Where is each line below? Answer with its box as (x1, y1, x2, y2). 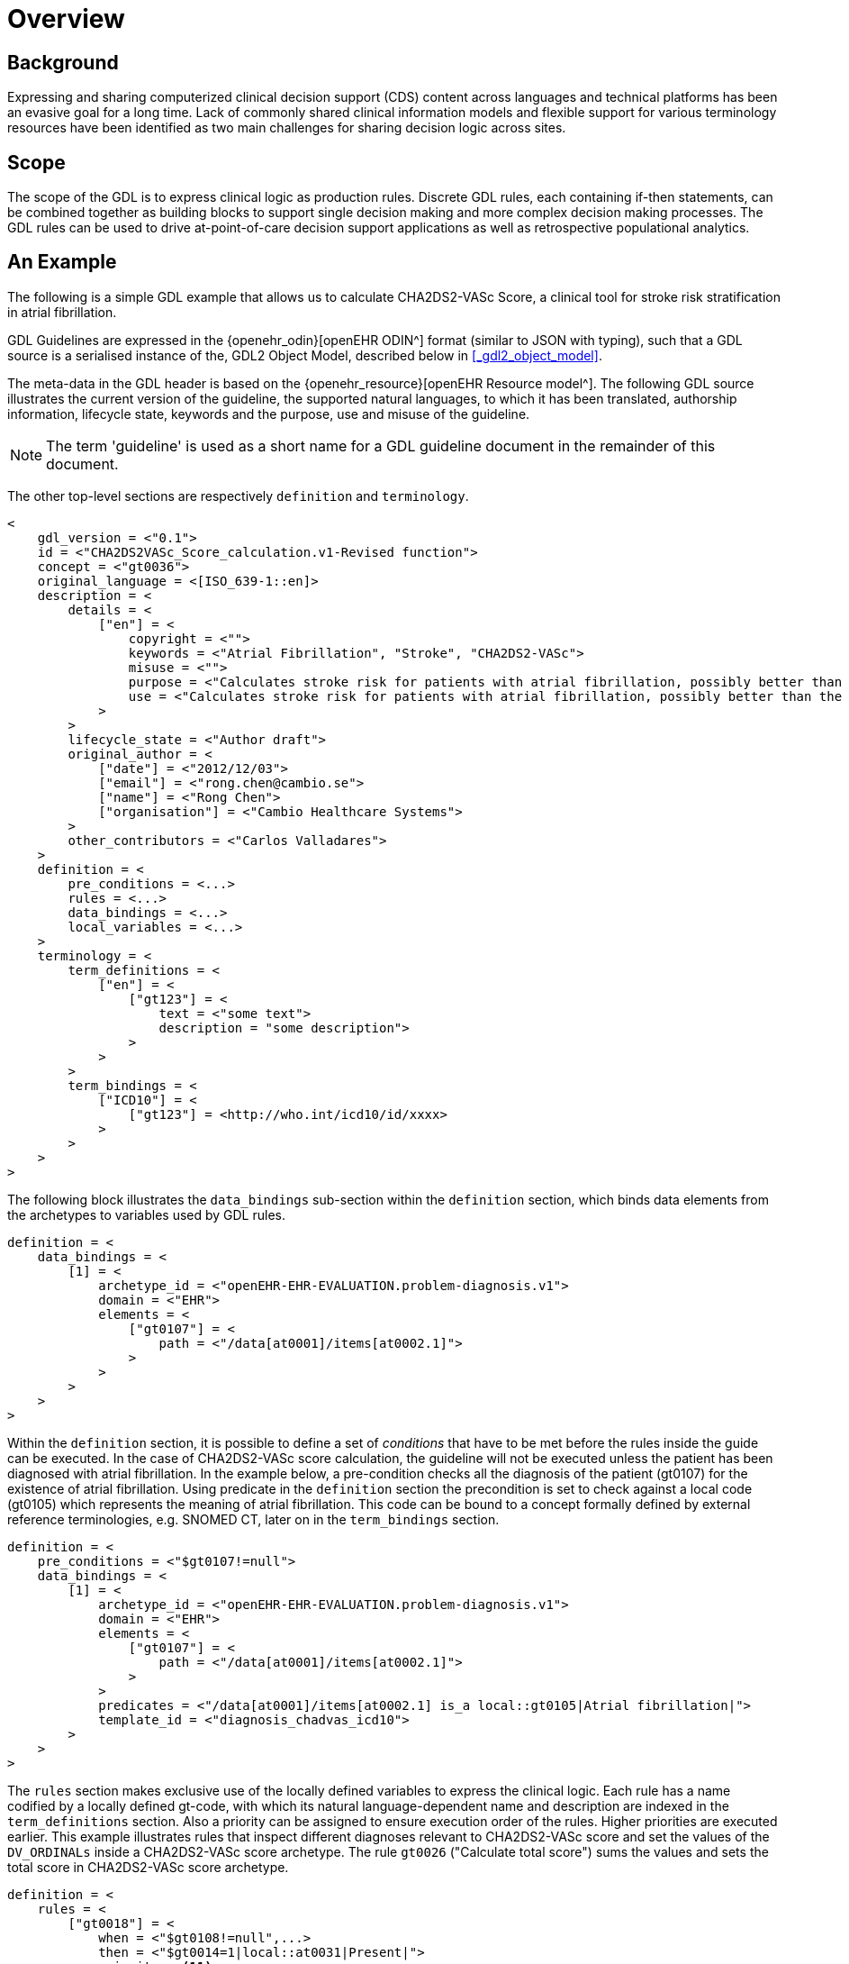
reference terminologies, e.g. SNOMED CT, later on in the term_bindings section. (7, 1511, 500, 1527)
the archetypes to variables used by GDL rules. (7, 1206, 285, 1223)
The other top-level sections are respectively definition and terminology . (7, 487, 469, 504)
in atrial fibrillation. (7, 304, 117, 320)
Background (7, 50, 119, 74)
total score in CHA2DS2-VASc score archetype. (7, 1859, 289, 1875)
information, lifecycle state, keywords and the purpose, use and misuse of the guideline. (7, 405, 530, 422)
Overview (7, 4, 125, 34)
